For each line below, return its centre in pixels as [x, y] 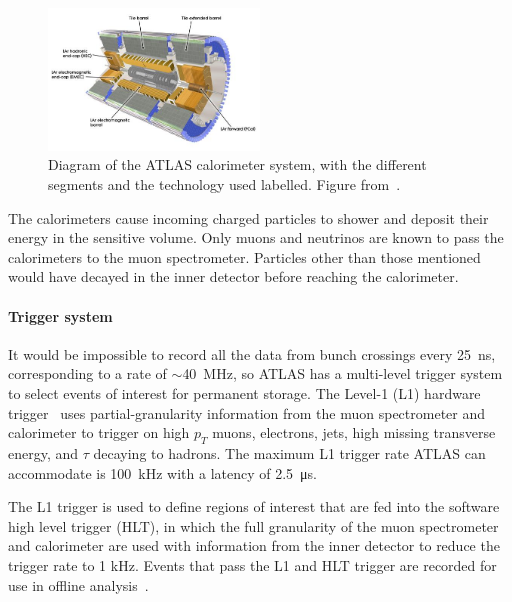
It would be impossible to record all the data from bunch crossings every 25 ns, [252, 353]
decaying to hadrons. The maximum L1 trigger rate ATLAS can [289, 452]
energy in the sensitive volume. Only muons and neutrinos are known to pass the [256, 237]
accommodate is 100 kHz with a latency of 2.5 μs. [163, 472]
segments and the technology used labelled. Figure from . [224, 184]
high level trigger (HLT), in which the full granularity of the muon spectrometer [253, 525]
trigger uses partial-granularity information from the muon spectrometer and [247, 412]
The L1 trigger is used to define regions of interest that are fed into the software [254, 506]
